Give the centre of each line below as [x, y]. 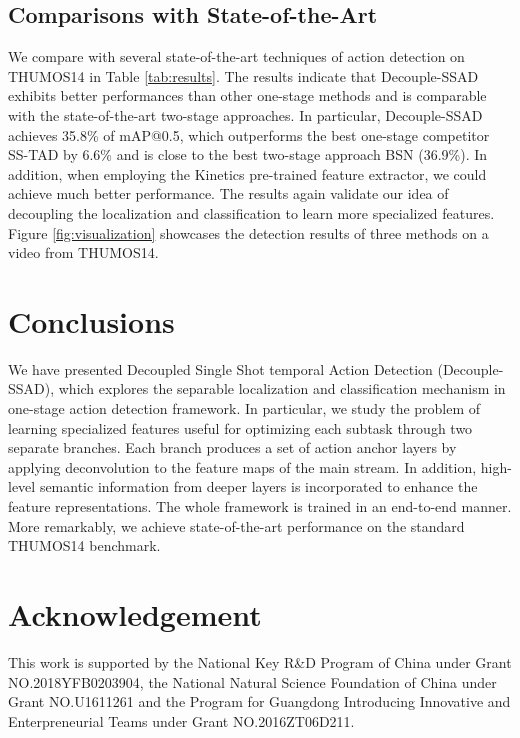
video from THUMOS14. [83, 252]
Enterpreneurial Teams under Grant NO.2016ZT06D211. [181, 720]
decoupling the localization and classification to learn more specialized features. [251, 212]
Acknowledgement [135, 613]
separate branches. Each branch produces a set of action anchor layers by [232, 447]
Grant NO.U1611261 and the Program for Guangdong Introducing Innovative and [259, 701]
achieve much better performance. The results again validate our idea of [228, 193]
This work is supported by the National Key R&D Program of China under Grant [260, 661]
